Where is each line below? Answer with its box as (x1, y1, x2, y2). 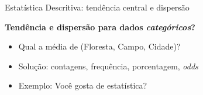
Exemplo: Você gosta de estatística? (18, 79, 147, 92)
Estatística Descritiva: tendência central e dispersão (5, 1, 190, 13)
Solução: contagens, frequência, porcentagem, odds (18, 59, 198, 72)
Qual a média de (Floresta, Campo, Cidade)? (18, 40, 181, 52)
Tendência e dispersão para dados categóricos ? (5, 20, 195, 33)
